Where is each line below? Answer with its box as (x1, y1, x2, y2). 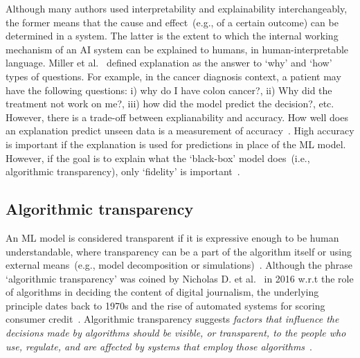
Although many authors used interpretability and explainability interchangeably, (6, 1, 348, 15)
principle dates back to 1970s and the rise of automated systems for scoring (6, 298, 325, 312)
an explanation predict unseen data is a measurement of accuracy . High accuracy (6, 123, 354, 138)
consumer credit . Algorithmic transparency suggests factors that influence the (6, 312, 339, 326)
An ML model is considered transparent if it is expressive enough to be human (6, 230, 339, 244)
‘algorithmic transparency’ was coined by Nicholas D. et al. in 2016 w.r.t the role (6, 271, 354, 285)
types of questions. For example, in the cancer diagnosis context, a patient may (6, 69, 341, 83)
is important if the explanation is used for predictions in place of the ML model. (6, 136, 346, 151)
